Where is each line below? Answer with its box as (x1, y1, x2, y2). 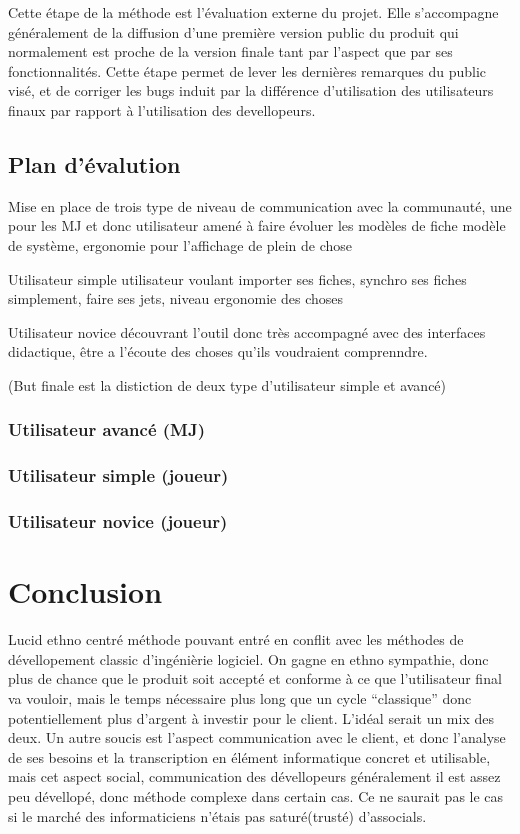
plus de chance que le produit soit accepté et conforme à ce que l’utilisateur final (8, 668, 502, 689)
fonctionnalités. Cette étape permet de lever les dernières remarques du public (8, 60, 487, 81)
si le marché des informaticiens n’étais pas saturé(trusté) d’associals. (8, 805, 427, 826)
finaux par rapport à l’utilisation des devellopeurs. (8, 99, 316, 120)
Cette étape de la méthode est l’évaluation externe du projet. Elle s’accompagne (8, 2, 499, 22)
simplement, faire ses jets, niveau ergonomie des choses (8, 288, 343, 309)
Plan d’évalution (8, 148, 181, 179)
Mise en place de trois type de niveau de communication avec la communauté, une (8, 195, 512, 216)
